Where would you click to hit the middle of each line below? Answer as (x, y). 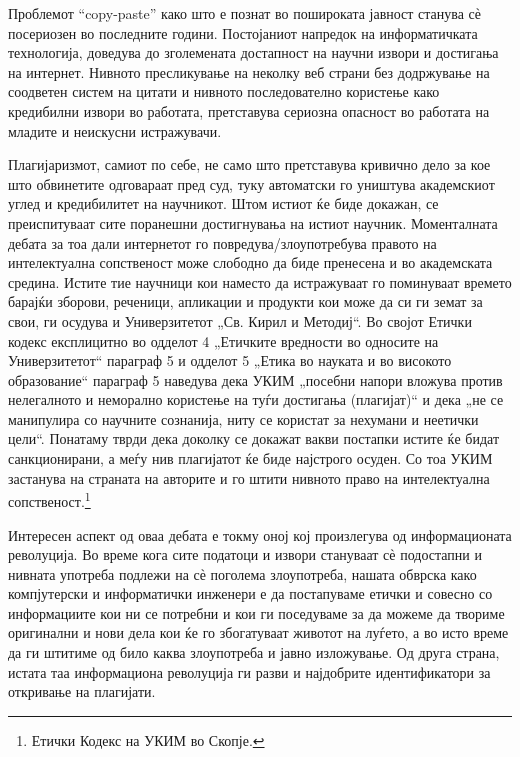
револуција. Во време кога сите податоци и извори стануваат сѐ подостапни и (245, 554)
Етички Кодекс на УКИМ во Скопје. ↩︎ (148, 739)
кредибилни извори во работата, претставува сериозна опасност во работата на (249, 110)
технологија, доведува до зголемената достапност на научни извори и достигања (253, 52)
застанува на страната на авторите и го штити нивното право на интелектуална (249, 477)
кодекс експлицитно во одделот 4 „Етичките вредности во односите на (223, 340)
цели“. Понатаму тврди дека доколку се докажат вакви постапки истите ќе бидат (253, 438)
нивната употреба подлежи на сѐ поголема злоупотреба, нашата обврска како (242, 573)
